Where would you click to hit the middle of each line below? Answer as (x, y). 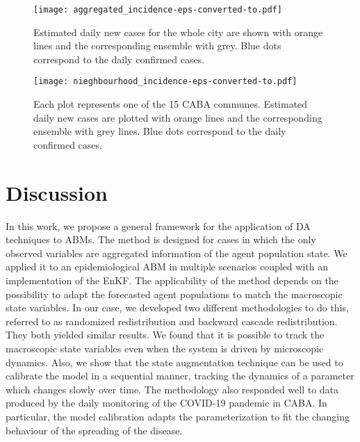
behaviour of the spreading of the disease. (94, 430)
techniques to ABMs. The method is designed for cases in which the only (161, 239)
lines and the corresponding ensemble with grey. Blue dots (157, 46)
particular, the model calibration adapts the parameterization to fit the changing (178, 416)
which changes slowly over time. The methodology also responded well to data (172, 389)
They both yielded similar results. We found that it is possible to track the (165, 335)
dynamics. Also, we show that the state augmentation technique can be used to (174, 362)
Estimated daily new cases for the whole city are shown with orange (178, 32)
